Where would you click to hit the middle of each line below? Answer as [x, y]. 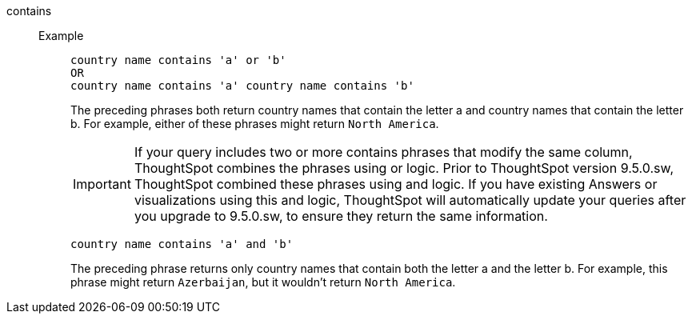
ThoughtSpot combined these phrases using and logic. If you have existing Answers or [396, 184]
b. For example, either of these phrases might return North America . [255, 124]
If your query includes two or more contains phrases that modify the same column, [383, 152]
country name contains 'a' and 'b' [182, 244]
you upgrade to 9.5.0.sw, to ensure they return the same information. [341, 216]
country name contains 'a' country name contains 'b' [242, 86]
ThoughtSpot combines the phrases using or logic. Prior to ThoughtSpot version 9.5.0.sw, [404, 168]
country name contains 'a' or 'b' [178, 60]
